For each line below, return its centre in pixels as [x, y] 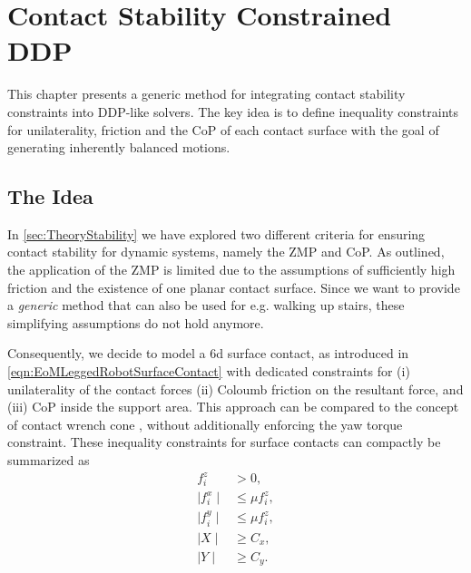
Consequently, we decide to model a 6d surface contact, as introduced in [208, 353]
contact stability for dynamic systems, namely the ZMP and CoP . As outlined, [226, 252]
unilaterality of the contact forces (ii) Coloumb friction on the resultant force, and [235, 388]
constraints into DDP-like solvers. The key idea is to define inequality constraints [233, 111]
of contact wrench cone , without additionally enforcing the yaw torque [205, 424]
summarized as [49, 460]
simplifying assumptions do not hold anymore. [136, 322]
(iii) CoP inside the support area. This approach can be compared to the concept [233, 407]
